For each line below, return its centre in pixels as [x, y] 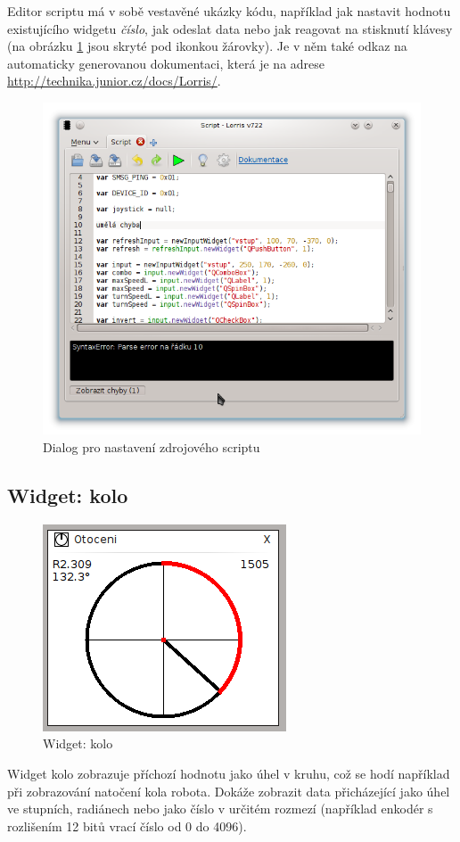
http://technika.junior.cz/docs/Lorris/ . [114, 81]
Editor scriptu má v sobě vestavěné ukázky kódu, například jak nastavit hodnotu [229, 11]
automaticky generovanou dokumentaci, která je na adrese [166, 63]
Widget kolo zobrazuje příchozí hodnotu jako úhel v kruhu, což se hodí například [229, 773]
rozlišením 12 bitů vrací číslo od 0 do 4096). [127, 825]
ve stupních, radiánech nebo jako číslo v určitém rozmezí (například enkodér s [220, 809]
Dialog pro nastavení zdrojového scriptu [152, 446]
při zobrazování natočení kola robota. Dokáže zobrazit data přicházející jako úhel [229, 791]
